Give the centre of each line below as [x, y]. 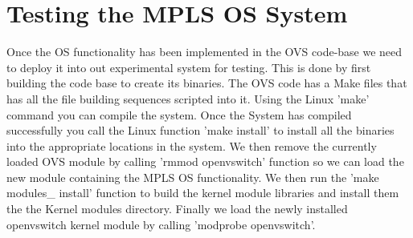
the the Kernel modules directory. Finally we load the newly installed [177, 209]
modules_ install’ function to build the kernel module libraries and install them [203, 193]
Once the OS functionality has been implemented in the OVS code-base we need [204, 52]
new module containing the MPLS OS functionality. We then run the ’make [193, 177]
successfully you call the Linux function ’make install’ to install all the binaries [200, 130]
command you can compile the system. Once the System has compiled [179, 114]
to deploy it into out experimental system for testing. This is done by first [189, 67]
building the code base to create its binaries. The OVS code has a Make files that [207, 83]
